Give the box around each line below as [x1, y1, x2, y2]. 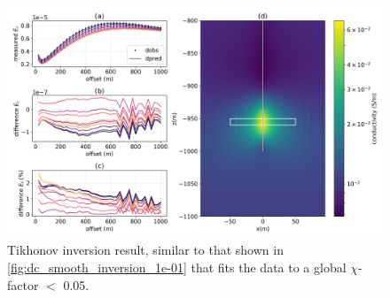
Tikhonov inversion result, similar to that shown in [7, 241, 284, 259]
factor [7, 275, 39, 294]
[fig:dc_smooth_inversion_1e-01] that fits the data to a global [7, 258, 347, 277]
